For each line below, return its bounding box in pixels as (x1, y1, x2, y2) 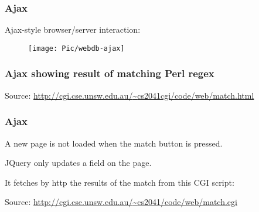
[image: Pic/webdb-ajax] (28, 44, 125, 53)
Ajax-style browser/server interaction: (5, 23, 141, 36)
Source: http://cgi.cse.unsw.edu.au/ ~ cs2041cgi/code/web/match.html (5, 89, 254, 101)
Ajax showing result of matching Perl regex (5, 66, 214, 81)
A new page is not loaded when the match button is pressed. (5, 137, 223, 149)
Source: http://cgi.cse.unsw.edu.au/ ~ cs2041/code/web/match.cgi (5, 196, 237, 208)
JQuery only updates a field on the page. (5, 157, 152, 169)
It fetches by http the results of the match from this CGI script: (5, 176, 234, 188)
